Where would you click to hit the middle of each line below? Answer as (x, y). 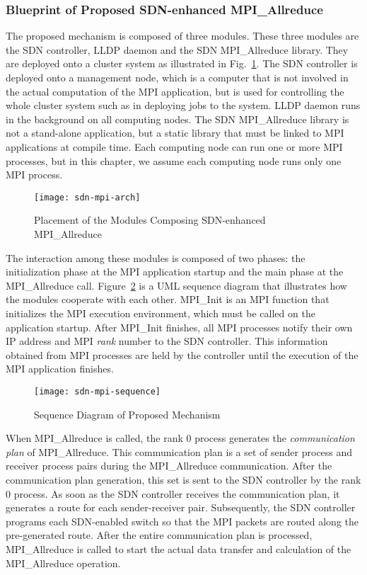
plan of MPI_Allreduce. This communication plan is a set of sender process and (179, 451)
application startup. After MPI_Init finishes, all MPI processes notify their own (179, 327)
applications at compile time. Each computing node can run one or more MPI (174, 146)
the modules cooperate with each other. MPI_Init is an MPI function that (168, 299)
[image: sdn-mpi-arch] (87, 197)
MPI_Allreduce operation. (63, 563)
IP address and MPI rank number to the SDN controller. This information (167, 341)
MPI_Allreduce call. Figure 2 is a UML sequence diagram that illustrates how (176, 285)
